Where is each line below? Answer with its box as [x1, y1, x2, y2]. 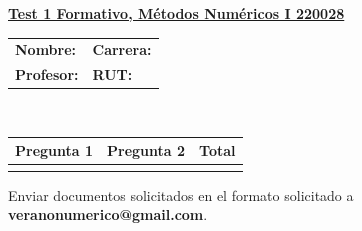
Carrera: [92, 39, 152, 60]
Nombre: [15, 39, 77, 60]
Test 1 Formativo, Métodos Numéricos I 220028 [8, 3, 345, 23]
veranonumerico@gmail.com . [8, 204, 208, 225]
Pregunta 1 [15, 140, 94, 161]
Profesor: [15, 64, 79, 85]
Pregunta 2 [107, 140, 186, 161]
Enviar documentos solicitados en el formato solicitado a [8, 184, 354, 205]
